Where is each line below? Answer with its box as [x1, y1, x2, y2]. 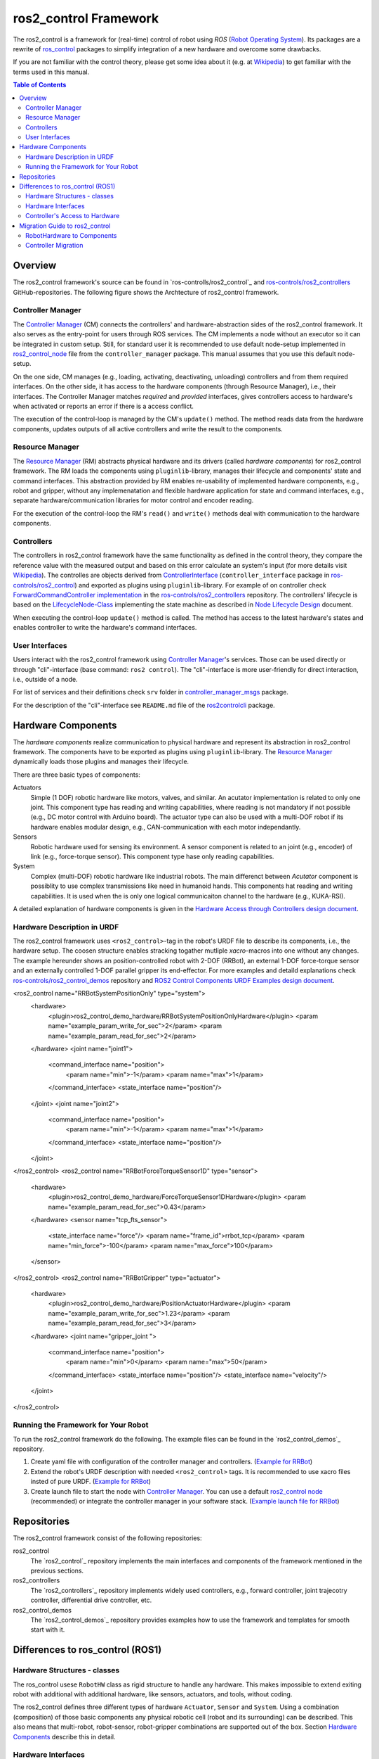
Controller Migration [25, 241, 84, 250]
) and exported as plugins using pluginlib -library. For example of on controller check [74, 580, 326, 589]
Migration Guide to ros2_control [19, 222, 111, 230]
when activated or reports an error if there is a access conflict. [13, 402, 194, 410]
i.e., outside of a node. [13, 675, 78, 683]
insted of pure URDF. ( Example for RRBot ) [30, 1478, 151, 1486]
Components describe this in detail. [13, 1732, 116, 1741]
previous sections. [30, 1566, 84, 1575]
